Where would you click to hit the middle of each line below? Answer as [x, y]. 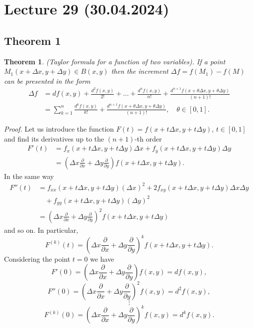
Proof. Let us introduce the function [59, 128]
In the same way [29, 176]
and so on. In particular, [41, 230]
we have [102, 258]
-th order [148, 138]
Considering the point [37, 258]
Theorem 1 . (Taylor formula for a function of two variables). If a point [115, 61]
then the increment [140, 71]
